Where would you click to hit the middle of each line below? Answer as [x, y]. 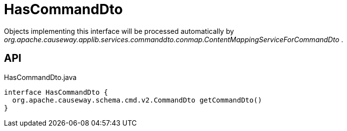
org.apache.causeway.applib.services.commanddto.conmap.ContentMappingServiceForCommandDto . [174, 39]
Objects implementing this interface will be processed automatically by [119, 31]
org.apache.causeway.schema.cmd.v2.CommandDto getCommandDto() [137, 100]
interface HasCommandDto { [56, 92]
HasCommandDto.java [40, 77]
